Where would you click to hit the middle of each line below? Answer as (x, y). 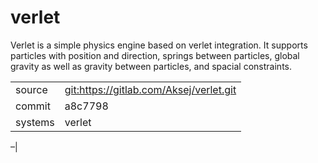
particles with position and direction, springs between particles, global (155, 55)
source (31, 89)
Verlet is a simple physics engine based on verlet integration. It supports (159, 45)
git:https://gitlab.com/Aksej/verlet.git (150, 89)
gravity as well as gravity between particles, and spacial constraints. (151, 66)
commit (33, 106)
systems (35, 122)
